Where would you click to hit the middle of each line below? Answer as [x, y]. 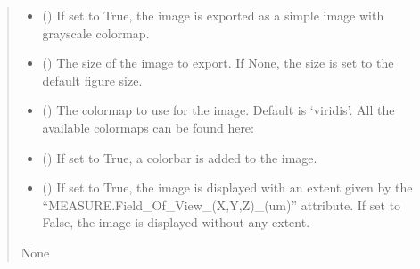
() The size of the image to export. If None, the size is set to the [218, 63]
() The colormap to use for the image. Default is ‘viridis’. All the [218, 110]
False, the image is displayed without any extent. [176, 222]
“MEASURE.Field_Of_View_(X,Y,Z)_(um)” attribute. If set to [222, 204]
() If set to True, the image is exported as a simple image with [213, 15]
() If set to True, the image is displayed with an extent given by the [227, 187]
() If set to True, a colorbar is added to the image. [180, 157]
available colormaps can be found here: [148, 127]
